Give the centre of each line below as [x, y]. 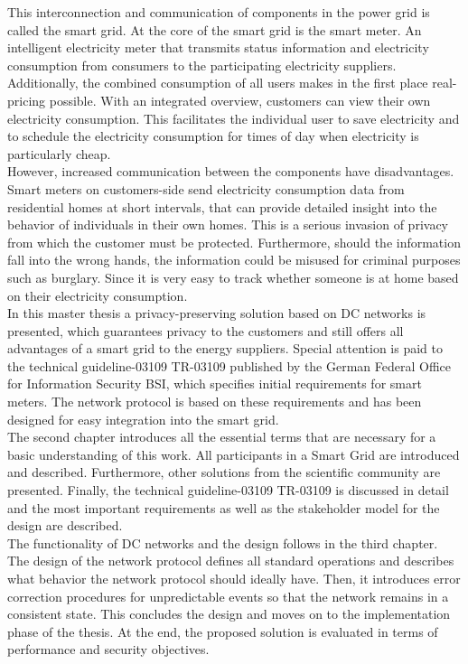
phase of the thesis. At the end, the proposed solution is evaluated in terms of [223, 631]
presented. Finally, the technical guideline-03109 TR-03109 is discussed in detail [228, 490]
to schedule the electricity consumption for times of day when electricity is [213, 136]
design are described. [65, 525]
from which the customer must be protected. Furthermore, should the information [234, 242]
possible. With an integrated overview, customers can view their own [240, 100]
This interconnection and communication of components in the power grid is [219, 12]
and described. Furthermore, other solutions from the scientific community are [224, 472]
